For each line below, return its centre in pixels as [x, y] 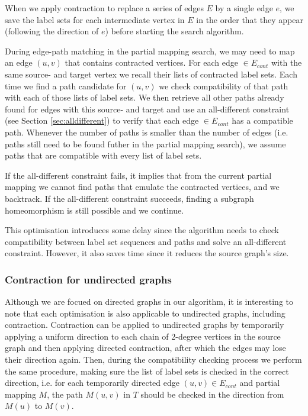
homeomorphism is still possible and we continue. [94, 210]
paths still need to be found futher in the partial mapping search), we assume [145, 143]
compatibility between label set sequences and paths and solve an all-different [146, 241]
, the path [65, 394]
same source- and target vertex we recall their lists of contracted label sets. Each [151, 74]
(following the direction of [52, 31]
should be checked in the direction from [212, 394]
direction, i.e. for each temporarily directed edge [92, 383]
